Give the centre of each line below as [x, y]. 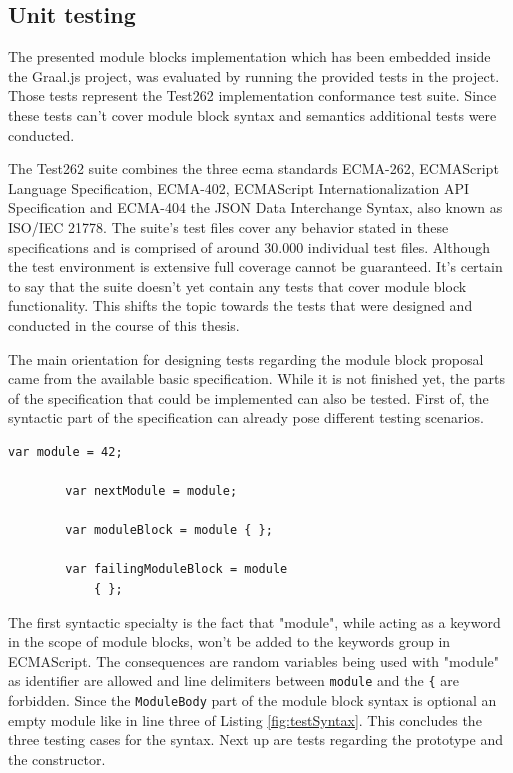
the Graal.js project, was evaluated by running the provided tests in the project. [254, 75]
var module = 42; [65, 451]
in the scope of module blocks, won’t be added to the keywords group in [229, 641]
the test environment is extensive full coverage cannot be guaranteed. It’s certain [255, 266]
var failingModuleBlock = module [176, 569]
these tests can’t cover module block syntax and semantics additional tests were [252, 114]
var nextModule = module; [151, 491]
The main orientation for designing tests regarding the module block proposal [246, 358]
